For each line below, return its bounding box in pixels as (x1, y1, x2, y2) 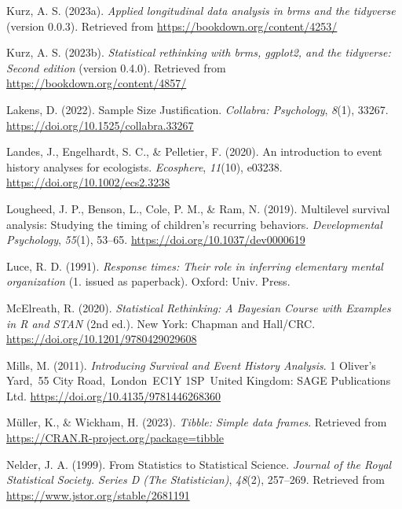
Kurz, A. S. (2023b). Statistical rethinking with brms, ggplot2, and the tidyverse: (6, 44, 391, 61)
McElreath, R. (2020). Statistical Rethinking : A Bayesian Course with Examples (6, 299, 391, 315)
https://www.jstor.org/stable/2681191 (6, 486, 190, 503)
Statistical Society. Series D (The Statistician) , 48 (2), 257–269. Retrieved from (6, 471, 385, 488)
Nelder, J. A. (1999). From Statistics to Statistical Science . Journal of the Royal (6, 456, 392, 472)
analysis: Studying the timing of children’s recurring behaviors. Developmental (6, 216, 382, 232)
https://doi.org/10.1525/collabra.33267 (6, 116, 194, 133)
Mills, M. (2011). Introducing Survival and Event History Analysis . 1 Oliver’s (6, 356, 376, 373)
